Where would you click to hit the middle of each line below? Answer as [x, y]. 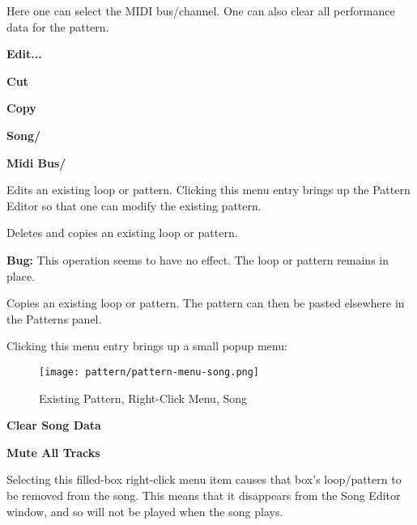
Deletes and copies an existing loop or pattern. [122, 233]
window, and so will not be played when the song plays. [145, 511]
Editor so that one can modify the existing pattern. [134, 205]
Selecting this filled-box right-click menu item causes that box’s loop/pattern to [204, 479]
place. [21, 275]
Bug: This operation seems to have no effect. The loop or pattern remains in [198, 259]
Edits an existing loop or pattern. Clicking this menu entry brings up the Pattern [208, 190]
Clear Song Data [54, 425]
